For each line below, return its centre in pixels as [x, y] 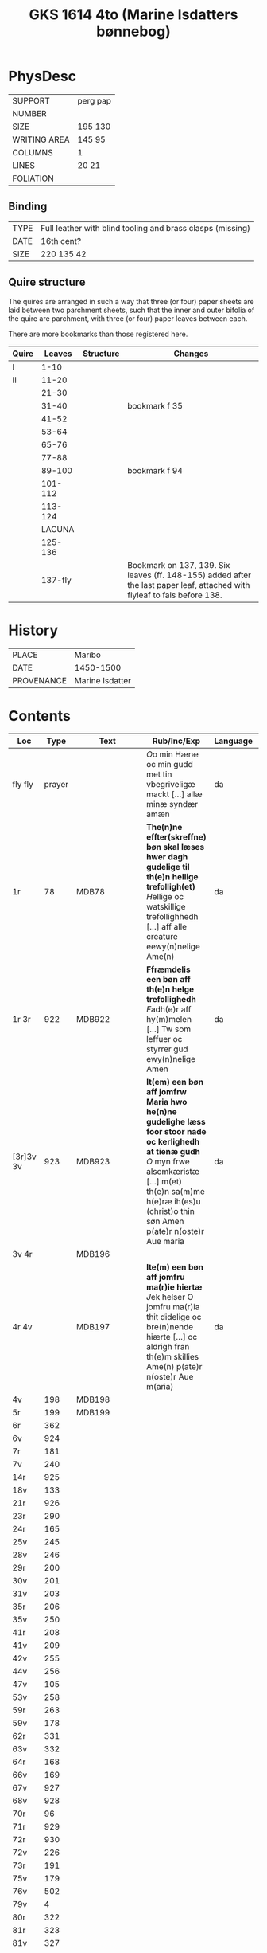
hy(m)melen [169, 1020]
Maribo [88, 655]
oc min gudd [169, 765]
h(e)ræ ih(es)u [173, 1202]
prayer [56, 785]
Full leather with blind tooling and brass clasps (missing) [146, 228]
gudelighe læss [176, 1122]
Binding [28, 207]
